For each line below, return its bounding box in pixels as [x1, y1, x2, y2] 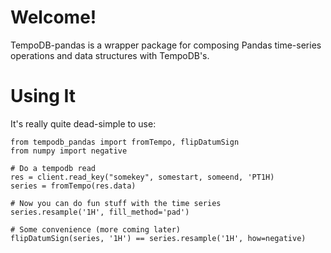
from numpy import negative [10, 146, 128, 156]
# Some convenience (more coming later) [10, 224, 182, 235]
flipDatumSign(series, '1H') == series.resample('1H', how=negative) [10, 233, 307, 243]
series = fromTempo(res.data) [10, 181, 137, 191]
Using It [10, 85, 77, 108]
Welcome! [10, 6, 97, 29]
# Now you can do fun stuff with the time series [10, 198, 222, 208]
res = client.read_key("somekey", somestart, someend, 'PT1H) [10, 172, 275, 182]
